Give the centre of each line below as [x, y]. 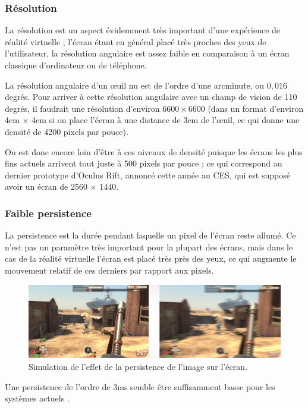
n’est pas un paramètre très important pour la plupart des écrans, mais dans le [149, 247]
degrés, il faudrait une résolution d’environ [82, 108]
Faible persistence [48, 213]
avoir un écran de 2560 [46, 186]
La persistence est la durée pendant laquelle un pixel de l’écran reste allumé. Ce [150, 235]
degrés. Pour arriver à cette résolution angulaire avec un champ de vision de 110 [151, 97]
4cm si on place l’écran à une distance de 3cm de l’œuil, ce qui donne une [166, 120]
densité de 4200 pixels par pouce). [67, 131]
